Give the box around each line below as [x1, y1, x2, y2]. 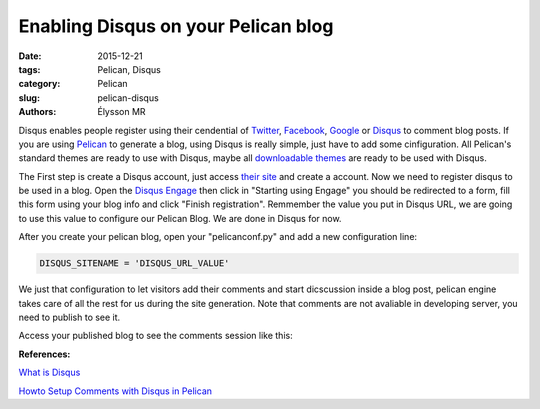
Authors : [18, 106, 57, 118]
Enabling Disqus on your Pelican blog [18, 15, 334, 37]
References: [18, 348, 71, 360]
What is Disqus [18, 366, 81, 379]
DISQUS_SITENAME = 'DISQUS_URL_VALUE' [39, 258, 230, 269]
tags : [18, 63, 41, 75]
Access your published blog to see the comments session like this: [18, 330, 294, 342]
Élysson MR [97, 106, 146, 118]
